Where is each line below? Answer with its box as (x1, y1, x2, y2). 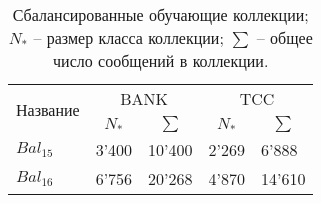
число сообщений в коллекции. (53, 49, 269, 72)
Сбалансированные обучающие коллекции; (12, 3, 309, 26)
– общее (256, 26, 313, 49)
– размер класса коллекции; (33, 26, 224, 49)
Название (16, 98, 80, 121)
